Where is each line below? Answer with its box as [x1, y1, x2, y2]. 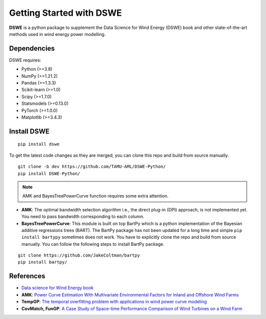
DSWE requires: [9, 57, 41, 63]
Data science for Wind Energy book [21, 285, 94, 291]
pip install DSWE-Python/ [18, 171, 81, 176]
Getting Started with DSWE [9, 7, 122, 18]
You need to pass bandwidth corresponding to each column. [21, 214, 145, 220]
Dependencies [9, 44, 55, 53]
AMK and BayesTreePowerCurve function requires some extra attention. [22, 193, 168, 199]
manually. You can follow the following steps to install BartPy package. [21, 241, 165, 247]
